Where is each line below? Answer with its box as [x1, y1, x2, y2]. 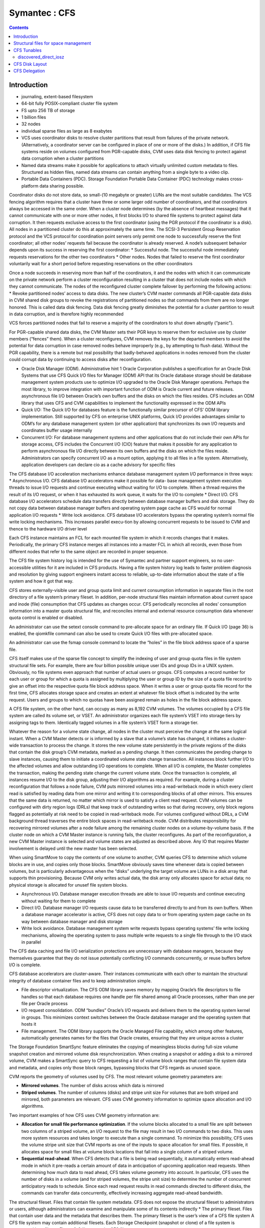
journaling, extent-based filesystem [21, 93, 93, 99]
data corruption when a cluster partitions [21, 155, 104, 162]
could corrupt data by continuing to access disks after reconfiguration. [9, 357, 152, 363]
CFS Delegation [13, 68, 45, 74]
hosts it [21, 1021, 36, 1027]
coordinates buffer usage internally [21, 427, 93, 433]
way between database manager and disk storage [21, 919, 123, 924]
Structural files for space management [13, 40, 91, 46]
